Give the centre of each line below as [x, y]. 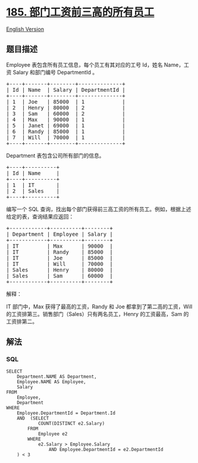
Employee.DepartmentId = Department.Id [66, 413]
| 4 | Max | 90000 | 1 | [66, 119]
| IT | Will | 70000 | [59, 264]
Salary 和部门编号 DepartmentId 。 [55, 72]
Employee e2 [53, 434]
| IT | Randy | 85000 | [59, 252]
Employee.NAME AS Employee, [51, 382]
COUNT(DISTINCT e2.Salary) [71, 424]
